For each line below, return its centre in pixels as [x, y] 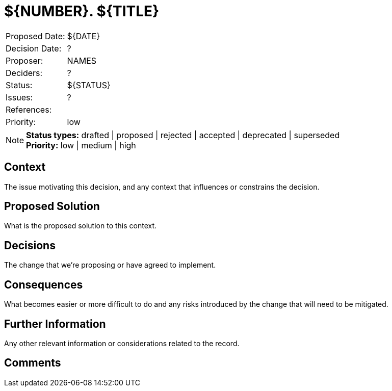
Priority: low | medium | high [81, 145]
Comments [33, 363]
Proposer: [24, 60]
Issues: [19, 97]
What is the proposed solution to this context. [81, 226]
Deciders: [24, 73]
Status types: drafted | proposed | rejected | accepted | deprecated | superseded [183, 135]
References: [29, 109]
